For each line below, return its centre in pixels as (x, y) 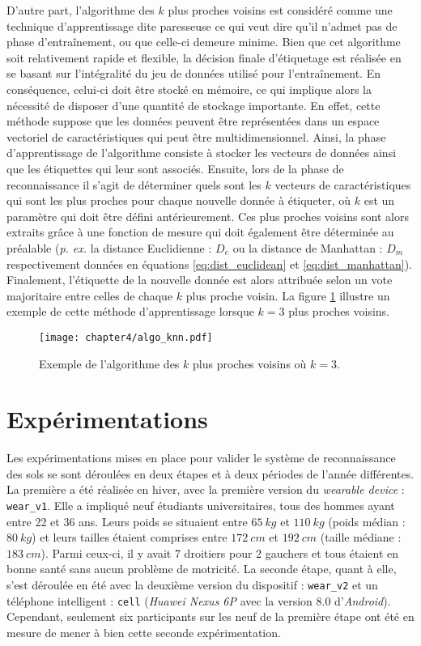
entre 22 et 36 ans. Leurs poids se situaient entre (127, 521)
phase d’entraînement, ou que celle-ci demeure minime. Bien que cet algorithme (204, 42)
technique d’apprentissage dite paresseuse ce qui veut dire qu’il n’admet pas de (202, 25)
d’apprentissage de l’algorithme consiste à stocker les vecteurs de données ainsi (202, 153)
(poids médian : (367, 521)
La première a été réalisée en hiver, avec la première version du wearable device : (206, 489)
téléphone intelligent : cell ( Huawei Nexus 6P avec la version (159, 600)
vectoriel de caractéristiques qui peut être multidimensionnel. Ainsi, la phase (196, 136)
